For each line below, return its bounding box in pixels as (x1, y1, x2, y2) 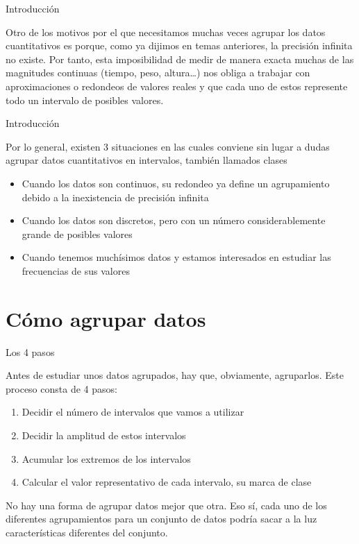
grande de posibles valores (22, 226, 133, 241)
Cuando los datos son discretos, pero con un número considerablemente (22, 213, 326, 228)
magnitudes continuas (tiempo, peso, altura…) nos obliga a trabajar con (6, 65, 310, 80)
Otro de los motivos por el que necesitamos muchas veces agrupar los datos (6, 24, 326, 39)
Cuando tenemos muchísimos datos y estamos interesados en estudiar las (22, 250, 331, 264)
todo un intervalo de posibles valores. (6, 92, 164, 107)
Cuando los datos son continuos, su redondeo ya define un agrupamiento (22, 176, 330, 190)
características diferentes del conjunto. (6, 525, 168, 539)
